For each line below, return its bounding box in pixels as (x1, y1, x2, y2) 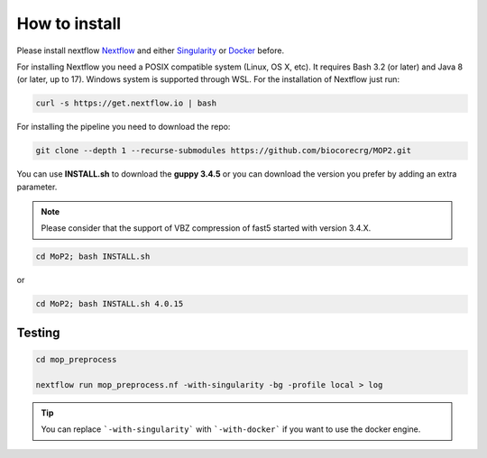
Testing (16, 325, 60, 340)
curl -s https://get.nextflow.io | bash (35, 98, 216, 108)
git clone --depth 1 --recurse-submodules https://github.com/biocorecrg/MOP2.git (35, 145, 412, 156)
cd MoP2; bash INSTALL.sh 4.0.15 (35, 298, 184, 309)
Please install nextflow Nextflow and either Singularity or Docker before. (16, 45, 284, 56)
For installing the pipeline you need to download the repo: (16, 122, 231, 133)
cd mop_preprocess (35, 354, 117, 364)
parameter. (16, 181, 58, 192)
